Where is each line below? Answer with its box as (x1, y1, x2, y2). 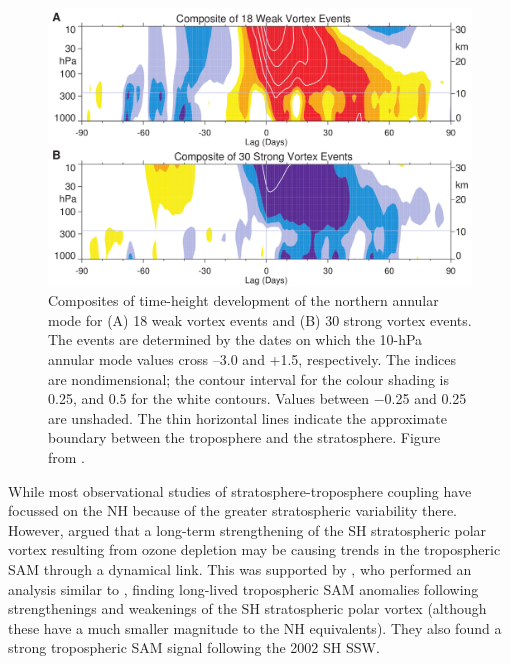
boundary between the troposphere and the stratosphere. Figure (48, 427, 441, 448)
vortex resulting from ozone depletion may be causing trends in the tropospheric (8, 539, 501, 560)
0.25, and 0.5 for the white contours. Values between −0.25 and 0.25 (48, 388, 467, 409)
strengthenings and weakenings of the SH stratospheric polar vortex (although (8, 598, 487, 619)
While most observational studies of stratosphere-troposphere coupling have (8, 480, 472, 501)
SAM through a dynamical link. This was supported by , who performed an (8, 558, 472, 579)
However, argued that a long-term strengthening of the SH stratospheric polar (8, 519, 487, 540)
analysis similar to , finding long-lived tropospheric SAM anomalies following (8, 578, 479, 599)
